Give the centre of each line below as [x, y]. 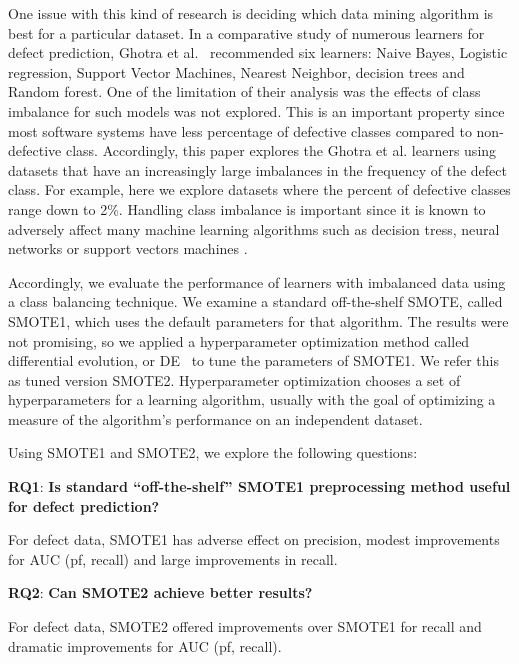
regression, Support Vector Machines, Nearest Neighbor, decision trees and [236, 71]
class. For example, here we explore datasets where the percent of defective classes [259, 189]
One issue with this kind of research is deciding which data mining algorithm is [251, 13]
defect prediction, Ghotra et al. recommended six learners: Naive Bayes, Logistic [258, 52]
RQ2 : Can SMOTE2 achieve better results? [160, 592]
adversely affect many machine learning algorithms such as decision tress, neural [254, 228]
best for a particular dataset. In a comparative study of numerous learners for [246, 32]
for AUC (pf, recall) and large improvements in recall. [173, 558]
